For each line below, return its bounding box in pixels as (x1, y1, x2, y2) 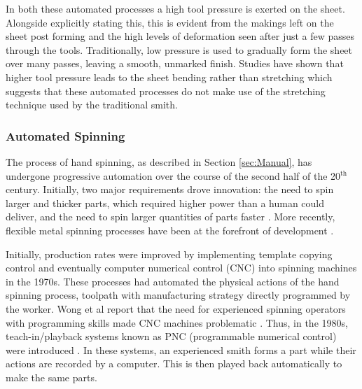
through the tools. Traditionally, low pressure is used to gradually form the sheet (6, 42, 353, 57)
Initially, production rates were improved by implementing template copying (6, 246, 333, 261)
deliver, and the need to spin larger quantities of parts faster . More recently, (6, 209, 335, 224)
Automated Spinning (6, 127, 125, 144)
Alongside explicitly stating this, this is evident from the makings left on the (6, 15, 334, 29)
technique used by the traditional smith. (6, 97, 178, 112)
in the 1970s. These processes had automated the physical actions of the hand (6, 274, 340, 288)
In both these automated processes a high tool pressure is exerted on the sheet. (6, 1, 345, 15)
